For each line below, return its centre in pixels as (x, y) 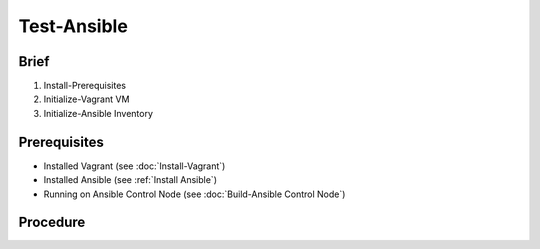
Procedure (52, 222)
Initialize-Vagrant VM (86, 99)
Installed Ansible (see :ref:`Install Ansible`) (130, 180)
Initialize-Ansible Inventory (98, 113)
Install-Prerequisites (85, 86)
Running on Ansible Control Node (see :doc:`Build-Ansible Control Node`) (194, 194)
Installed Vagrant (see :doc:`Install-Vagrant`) (134, 166)
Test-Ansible (73, 26)
